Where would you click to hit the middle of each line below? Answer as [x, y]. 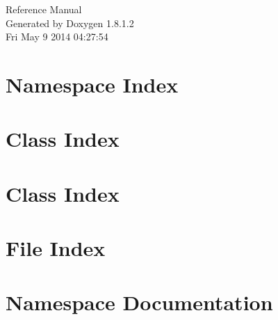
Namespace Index [92, 84]
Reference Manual [44, 9]
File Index [56, 248]
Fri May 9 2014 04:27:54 [57, 37]
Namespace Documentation [139, 302]
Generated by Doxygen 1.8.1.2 [70, 23]
